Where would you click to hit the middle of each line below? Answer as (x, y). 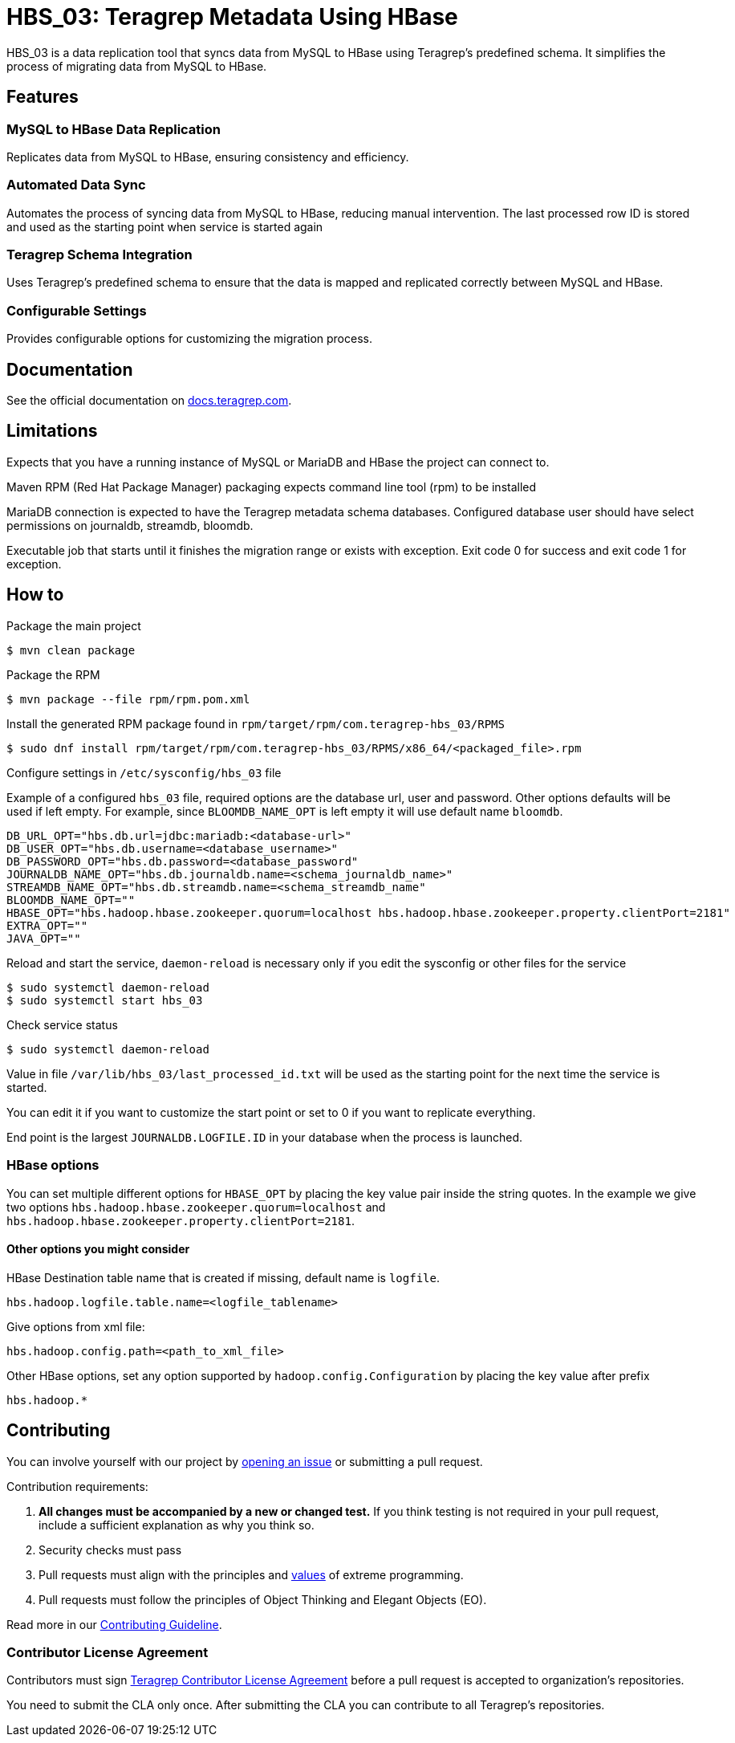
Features (43, 97)
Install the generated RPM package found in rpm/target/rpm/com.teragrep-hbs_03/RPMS (256, 723)
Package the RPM (53, 674)
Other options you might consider (98, 1249)
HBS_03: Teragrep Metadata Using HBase (232, 17)
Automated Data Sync (76, 185)
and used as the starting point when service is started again (165, 226)
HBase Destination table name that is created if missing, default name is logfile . (223, 1277)
